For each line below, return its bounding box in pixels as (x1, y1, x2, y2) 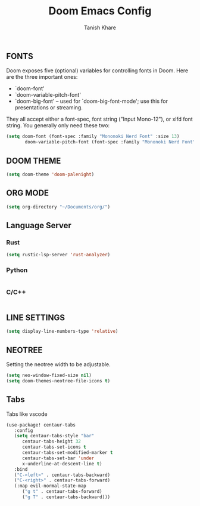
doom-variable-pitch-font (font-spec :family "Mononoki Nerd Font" (24, 139, 196, 145)
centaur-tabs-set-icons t (21, 444, 86, 450)
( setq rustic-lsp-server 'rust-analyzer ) (6, 252, 111, 258)
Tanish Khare (84, 24, 116, 31)
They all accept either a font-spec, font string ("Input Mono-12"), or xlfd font (6, 115, 193, 123)
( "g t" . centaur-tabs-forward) (21, 489, 102, 495)
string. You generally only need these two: (6, 122, 110, 129)
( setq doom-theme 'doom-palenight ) (6, 171, 95, 177)
